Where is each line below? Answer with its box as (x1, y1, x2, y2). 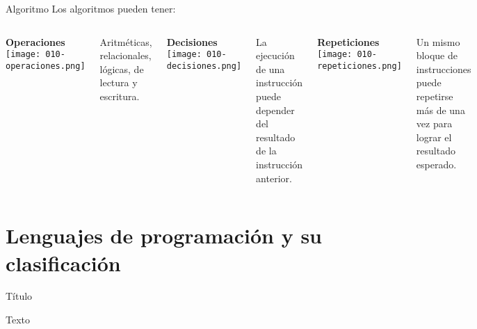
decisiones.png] (166, 61, 242, 71)
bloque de (416, 48, 458, 63)
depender (256, 102, 295, 117)
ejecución (256, 48, 295, 63)
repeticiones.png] (317, 61, 402, 71)
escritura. (99, 88, 140, 103)
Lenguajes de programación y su (6, 221, 323, 250)
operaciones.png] (6, 61, 86, 71)
